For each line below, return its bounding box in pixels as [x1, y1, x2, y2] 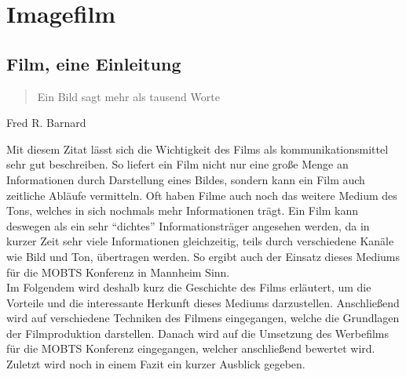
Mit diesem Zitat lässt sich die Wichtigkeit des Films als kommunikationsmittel [6, 140, 389, 157]
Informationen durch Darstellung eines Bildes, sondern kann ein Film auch [6, 171, 365, 187]
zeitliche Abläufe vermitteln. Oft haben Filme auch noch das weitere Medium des [6, 187, 397, 203]
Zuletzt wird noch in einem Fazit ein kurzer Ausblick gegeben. [6, 356, 305, 372]
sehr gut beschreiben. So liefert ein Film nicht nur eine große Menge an [6, 156, 349, 172]
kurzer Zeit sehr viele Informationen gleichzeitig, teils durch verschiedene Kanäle [6, 233, 394, 249]
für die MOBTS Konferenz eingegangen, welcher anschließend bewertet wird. [6, 340, 375, 357]
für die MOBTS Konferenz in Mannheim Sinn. [6, 263, 230, 280]
